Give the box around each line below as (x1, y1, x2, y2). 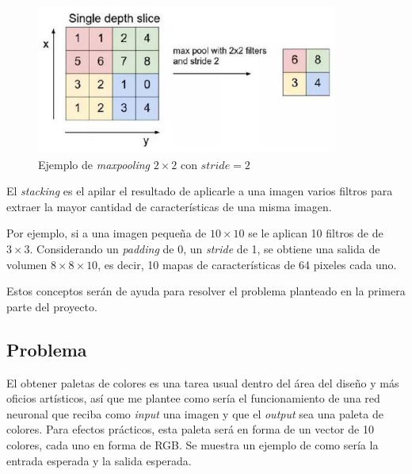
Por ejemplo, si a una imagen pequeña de (6, 225, 207, 241)
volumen (6, 256, 48, 272)
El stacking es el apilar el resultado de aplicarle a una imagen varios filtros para (6, 183, 393, 199)
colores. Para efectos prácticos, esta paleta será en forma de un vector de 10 (6, 421, 374, 437)
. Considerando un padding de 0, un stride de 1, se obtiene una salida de (29, 240, 380, 256)
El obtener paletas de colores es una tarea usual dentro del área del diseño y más (6, 374, 399, 391)
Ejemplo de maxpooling (38, 156, 151, 172)
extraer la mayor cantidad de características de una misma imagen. (6, 198, 332, 214)
